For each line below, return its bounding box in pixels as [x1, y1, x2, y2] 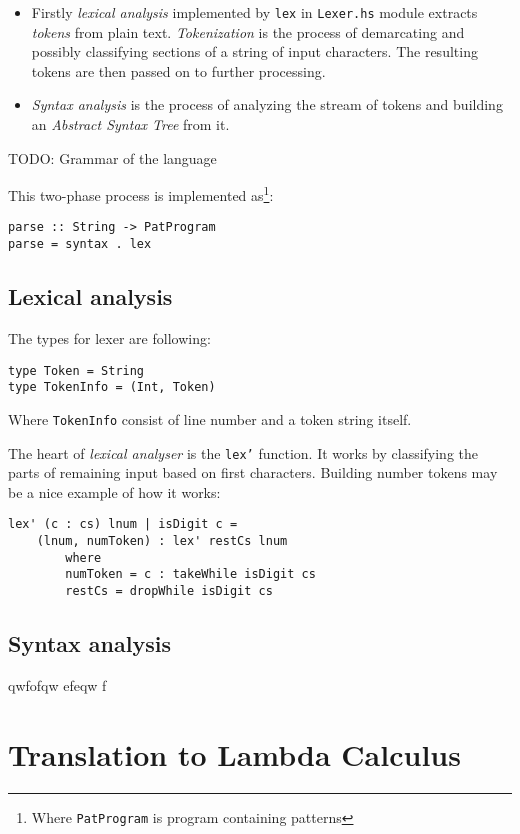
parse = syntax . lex [8, 237, 152, 252]
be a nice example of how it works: [8, 481, 221, 502]
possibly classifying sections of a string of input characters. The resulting [31, 41, 478, 62]
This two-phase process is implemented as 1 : [8, 182, 274, 205]
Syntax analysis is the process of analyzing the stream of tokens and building [31, 94, 503, 115]
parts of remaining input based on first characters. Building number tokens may [8, 462, 498, 483]
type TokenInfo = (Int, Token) [8, 380, 216, 395]
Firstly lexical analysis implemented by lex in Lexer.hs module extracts [31, 2, 478, 22]
